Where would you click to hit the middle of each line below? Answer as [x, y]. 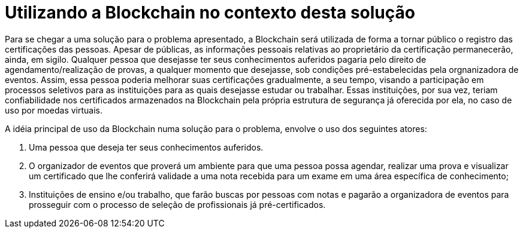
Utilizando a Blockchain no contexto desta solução [210, 13]
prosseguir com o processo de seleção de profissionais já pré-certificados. [177, 204]
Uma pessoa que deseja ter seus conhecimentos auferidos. [146, 147]
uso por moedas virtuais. [54, 110]
